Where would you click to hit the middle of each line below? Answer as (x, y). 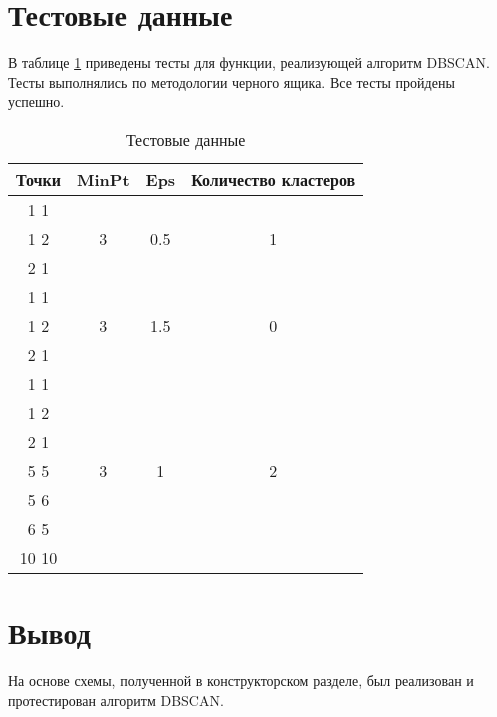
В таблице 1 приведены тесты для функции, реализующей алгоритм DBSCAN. (249, 62)
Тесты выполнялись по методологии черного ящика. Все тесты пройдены (231, 81)
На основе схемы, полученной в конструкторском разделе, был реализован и (241, 680)
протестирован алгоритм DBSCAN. (116, 699)
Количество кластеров (273, 179)
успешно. (36, 101)
